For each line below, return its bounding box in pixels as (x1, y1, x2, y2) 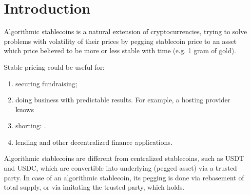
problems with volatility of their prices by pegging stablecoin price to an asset (4, 36, 237, 46)
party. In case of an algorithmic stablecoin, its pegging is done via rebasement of (4, 172, 244, 182)
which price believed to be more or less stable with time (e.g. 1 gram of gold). (4, 45, 236, 56)
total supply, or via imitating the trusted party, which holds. (4, 182, 185, 192)
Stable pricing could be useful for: (4, 61, 105, 72)
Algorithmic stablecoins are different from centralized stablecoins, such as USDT (4, 153, 245, 163)
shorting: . (15, 120, 46, 131)
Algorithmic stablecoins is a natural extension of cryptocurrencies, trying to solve (4, 26, 247, 37)
